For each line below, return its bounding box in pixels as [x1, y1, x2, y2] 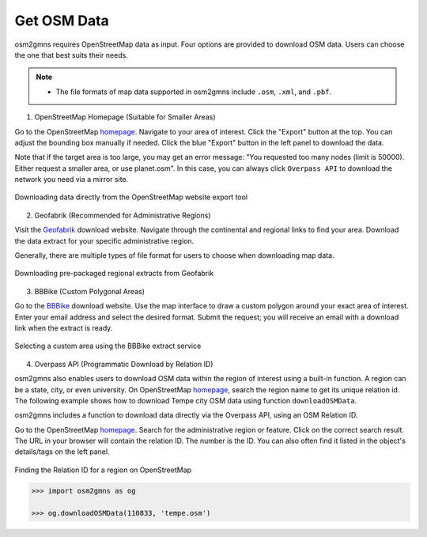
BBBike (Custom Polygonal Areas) [34, 286, 145, 296]
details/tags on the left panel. [14, 447, 110, 456]
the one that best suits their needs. [14, 50, 128, 59]
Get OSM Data [14, 12, 110, 29]
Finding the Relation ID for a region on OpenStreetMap [14, 465, 192, 475]
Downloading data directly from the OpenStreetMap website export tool [14, 192, 248, 202]
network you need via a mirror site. [14, 175, 129, 184]
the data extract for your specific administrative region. [14, 236, 195, 245]
